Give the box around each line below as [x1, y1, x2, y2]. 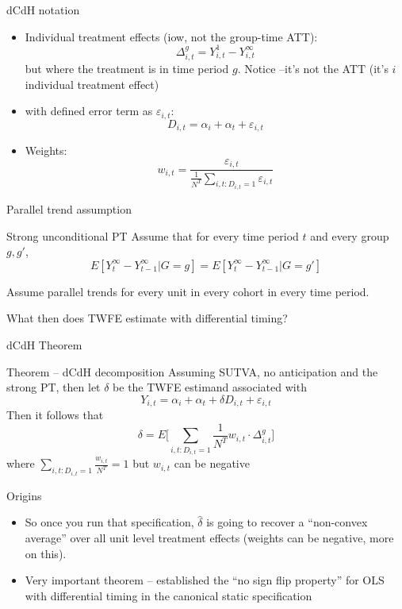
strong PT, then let [6, 379, 101, 395]
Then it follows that [6, 407, 104, 423]
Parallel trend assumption [6, 201, 132, 218]
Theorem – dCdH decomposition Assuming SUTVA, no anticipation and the [6, 363, 378, 380]
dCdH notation [6, 2, 80, 17]
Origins [6, 487, 42, 503]
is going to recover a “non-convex [206, 514, 368, 530]
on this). [25, 545, 67, 561]
